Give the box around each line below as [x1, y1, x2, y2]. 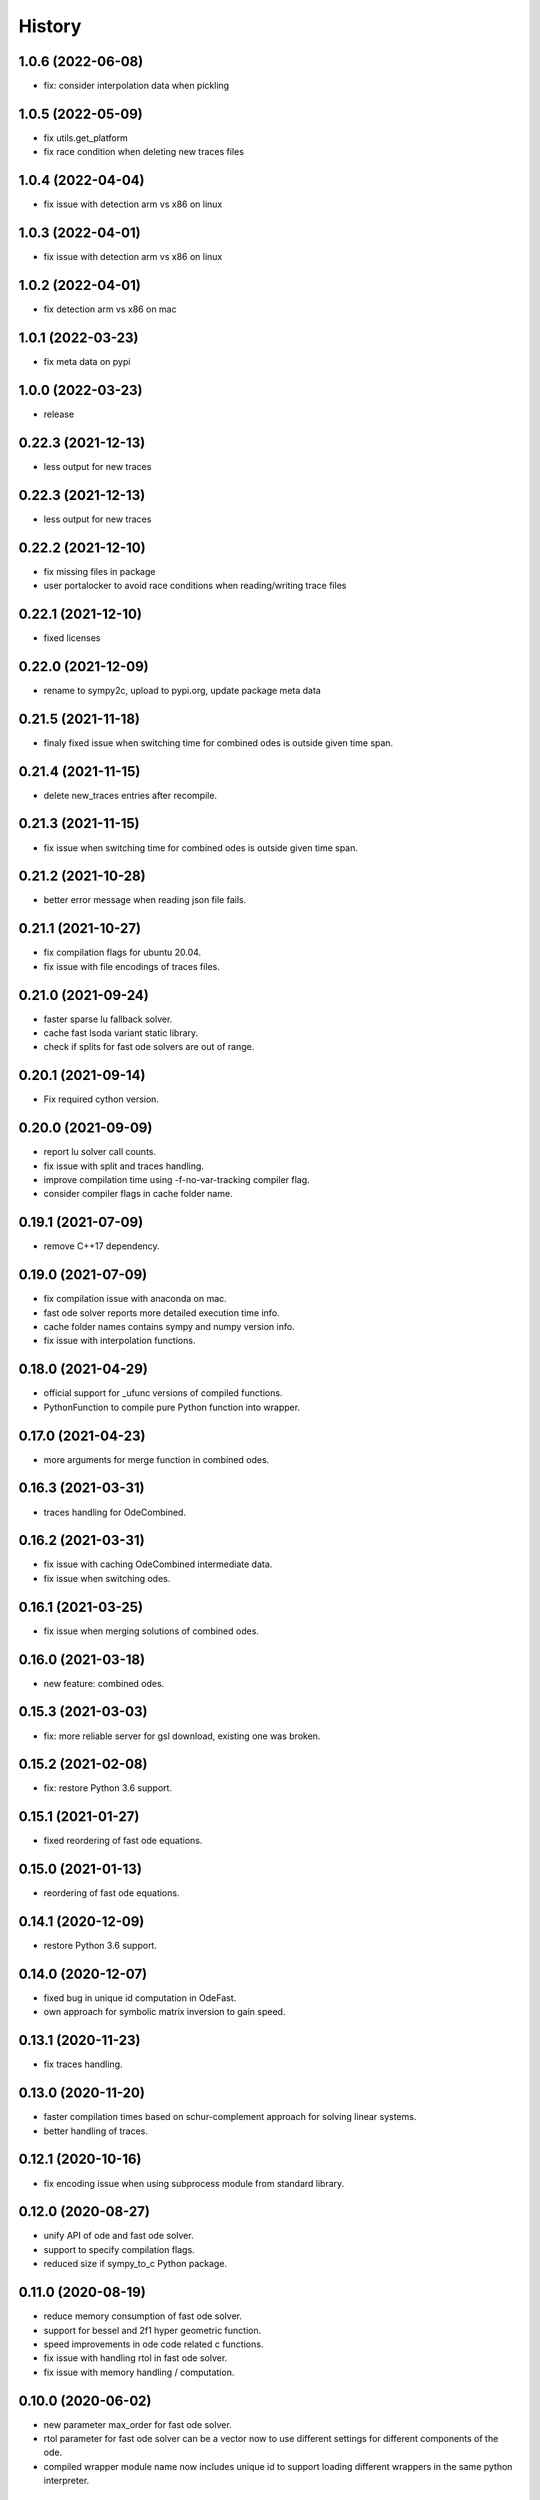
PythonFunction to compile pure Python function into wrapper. [43, 1401, 300, 1413]
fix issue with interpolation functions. [43, 1335, 196, 1347]
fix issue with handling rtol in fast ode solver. [43, 2352, 228, 2364]
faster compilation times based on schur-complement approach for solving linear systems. [43, 2111, 417, 2123]
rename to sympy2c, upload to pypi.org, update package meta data [43, 684, 322, 696]
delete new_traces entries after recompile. [43, 789, 218, 801]
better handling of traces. [43, 2125, 149, 2137]
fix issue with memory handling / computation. [43, 2366, 235, 2378]
